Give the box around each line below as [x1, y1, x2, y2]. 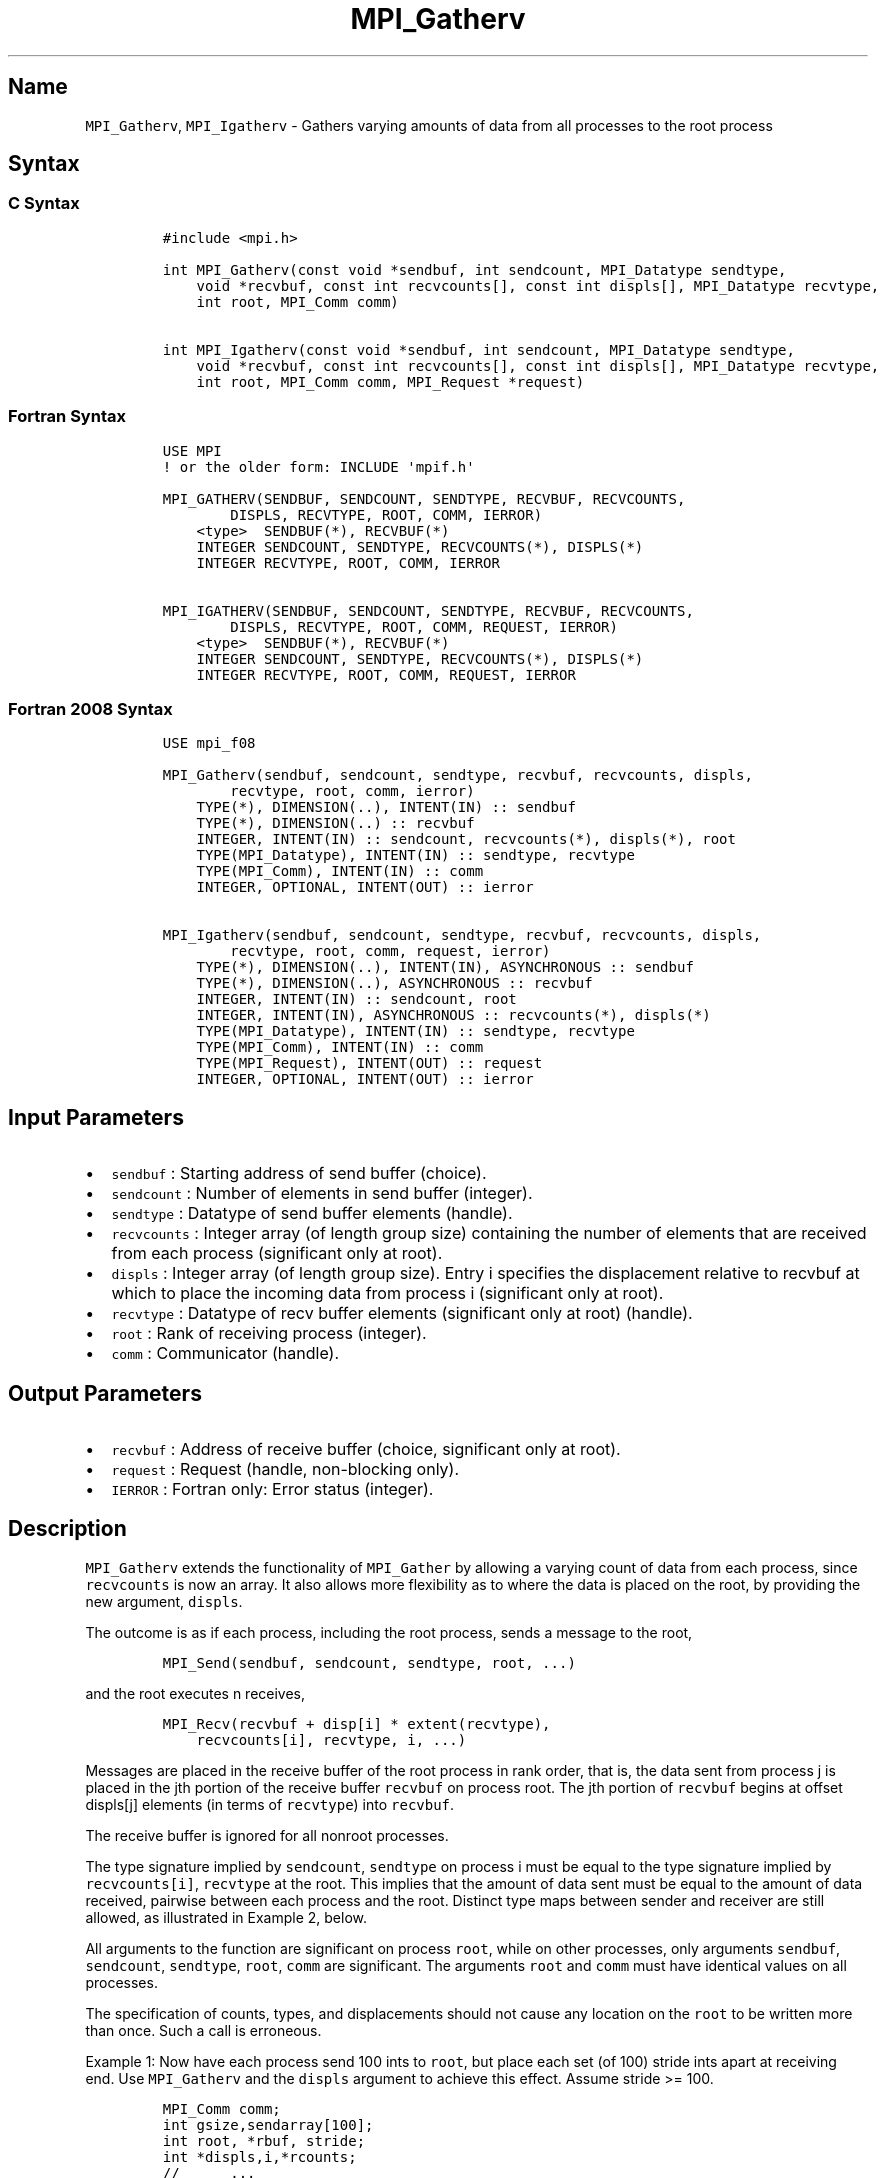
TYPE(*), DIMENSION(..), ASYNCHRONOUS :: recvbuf [196, 975, 593, 992]
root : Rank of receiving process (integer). [111, 1323, 427, 1344]
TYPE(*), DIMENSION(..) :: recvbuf [196, 815, 475, 832]
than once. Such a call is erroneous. [85, 2021, 322, 2039]
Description [8, 1516, 127, 1542]
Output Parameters [8, 1380, 202, 1406]
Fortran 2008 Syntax [8, 698, 173, 719]
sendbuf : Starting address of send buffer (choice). [111, 1163, 487, 1184]
